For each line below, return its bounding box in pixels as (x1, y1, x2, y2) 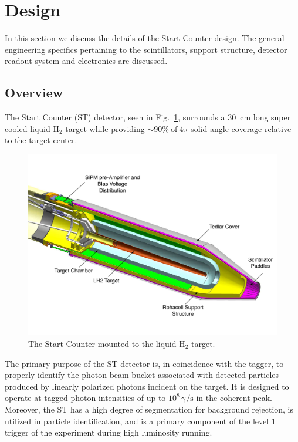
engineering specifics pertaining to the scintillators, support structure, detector (5, 43, 287, 55)
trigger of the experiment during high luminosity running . (5, 426, 212, 438)
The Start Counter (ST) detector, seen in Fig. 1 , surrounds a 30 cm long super (5, 111, 291, 123)
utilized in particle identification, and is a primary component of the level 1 (5, 414, 276, 427)
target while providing (65, 122, 145, 134)
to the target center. (5, 134, 77, 146)
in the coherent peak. (196, 392, 273, 404)
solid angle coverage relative (191, 122, 292, 134)
